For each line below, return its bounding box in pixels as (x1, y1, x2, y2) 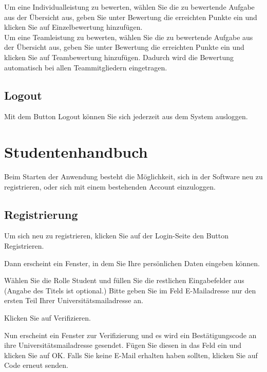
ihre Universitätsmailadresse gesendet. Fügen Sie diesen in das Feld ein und (4, 340, 241, 350)
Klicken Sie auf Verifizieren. (4, 312, 91, 323)
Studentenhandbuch (4, 141, 148, 162)
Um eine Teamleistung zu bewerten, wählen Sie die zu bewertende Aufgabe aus (4, 31, 253, 42)
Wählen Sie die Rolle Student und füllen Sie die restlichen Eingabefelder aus (4, 275, 244, 286)
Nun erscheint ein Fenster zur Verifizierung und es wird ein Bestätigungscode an (4, 329, 257, 340)
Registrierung (4, 206, 78, 222)
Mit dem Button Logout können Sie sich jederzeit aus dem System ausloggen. (4, 111, 248, 122)
